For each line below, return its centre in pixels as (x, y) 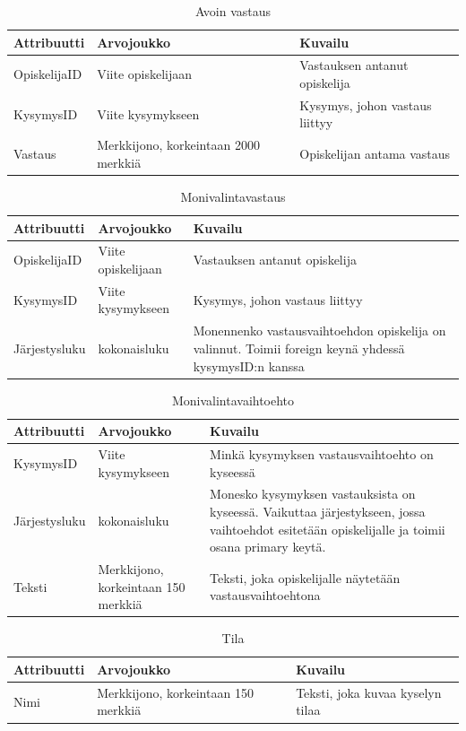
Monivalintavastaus (233, 196)
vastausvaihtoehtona (265, 595)
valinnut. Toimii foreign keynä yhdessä (299, 348)
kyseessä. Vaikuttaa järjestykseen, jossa (318, 512)
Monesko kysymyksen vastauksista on (313, 494)
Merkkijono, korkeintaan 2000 (178, 145)
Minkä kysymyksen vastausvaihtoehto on (322, 454)
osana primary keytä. (268, 547)
